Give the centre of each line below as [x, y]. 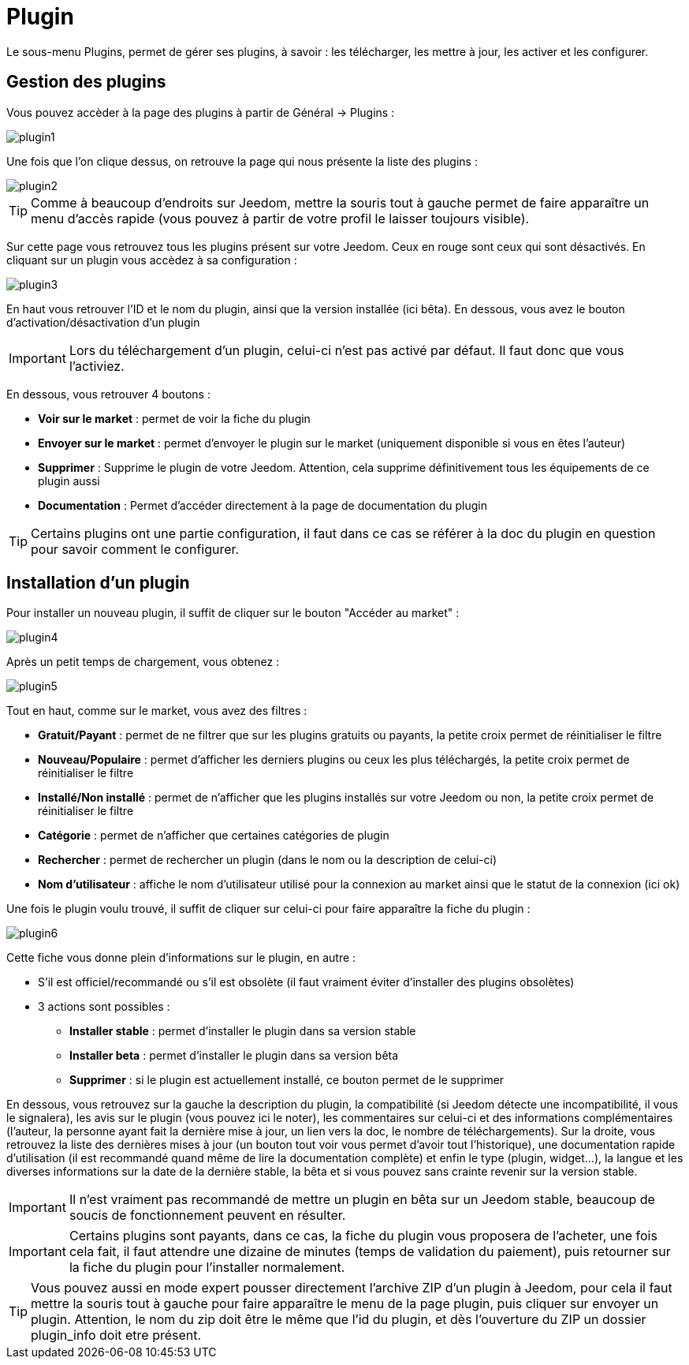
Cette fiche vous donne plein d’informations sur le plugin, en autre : [181, 958]
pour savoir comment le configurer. [135, 549]
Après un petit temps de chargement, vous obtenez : [143, 662]
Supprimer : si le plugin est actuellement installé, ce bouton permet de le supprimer [287, 1080]
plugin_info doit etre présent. [116, 1335]
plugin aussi [69, 481]
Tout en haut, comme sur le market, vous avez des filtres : [157, 711]
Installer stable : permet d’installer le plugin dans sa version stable [243, 1031]
